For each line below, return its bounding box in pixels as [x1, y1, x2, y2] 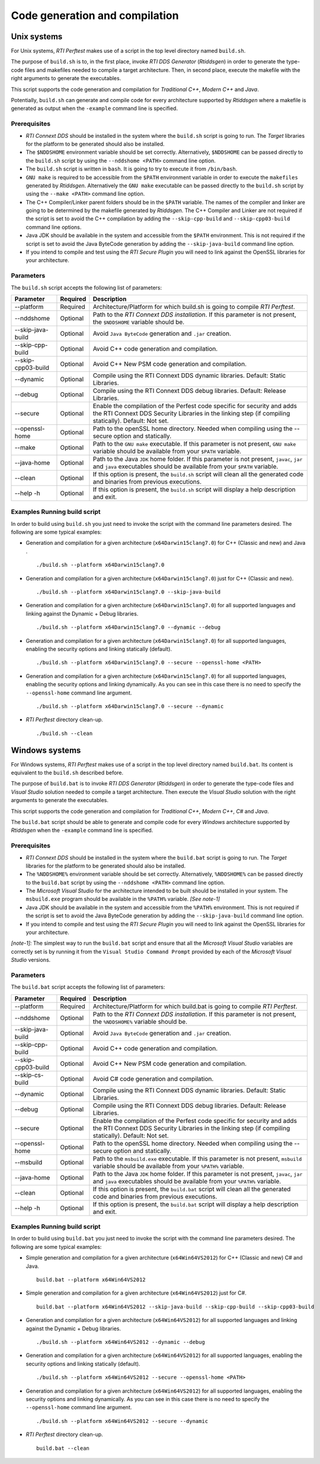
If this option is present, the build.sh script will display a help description [92, 485, 296, 493]
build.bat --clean [36, 1444, 90, 1452]
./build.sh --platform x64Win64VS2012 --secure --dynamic [36, 1418, 209, 1424]
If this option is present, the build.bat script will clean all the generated [92, 1185, 291, 1193]
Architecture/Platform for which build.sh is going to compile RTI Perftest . [92, 302, 296, 311]
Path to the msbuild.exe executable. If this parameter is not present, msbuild [92, 1154, 302, 1163]
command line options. [25, 223, 82, 231]
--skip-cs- [14, 1071, 44, 1079]
